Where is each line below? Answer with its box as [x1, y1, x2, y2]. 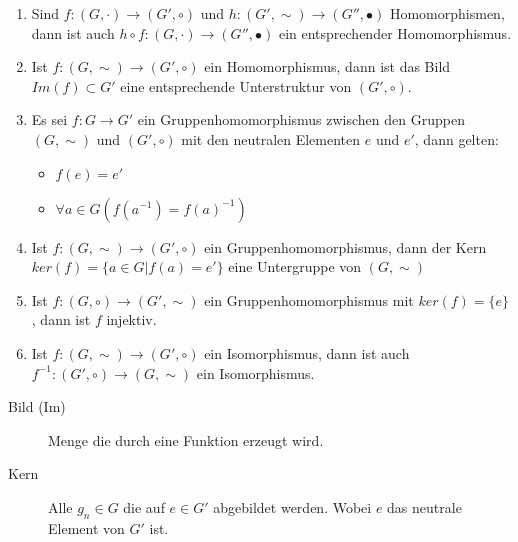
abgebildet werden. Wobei [213, 496, 372, 517]
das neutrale [387, 496, 462, 517]
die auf [123, 496, 165, 517]
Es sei [31, 109, 68, 130]
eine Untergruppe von [228, 256, 362, 277]
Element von [48, 517, 125, 538]
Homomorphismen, [389, 3, 505, 23]
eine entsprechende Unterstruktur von [120, 75, 352, 96]
